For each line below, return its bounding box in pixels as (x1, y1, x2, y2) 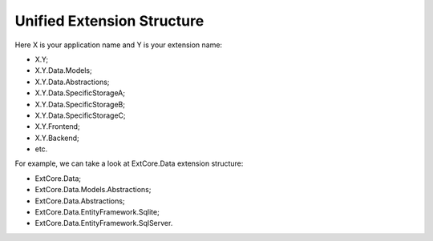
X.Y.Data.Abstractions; (34, 77, 110, 86)
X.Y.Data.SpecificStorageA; (34, 88, 126, 98)
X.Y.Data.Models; (34, 66, 92, 75)
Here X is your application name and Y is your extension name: (14, 40, 223, 50)
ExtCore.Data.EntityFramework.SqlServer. (34, 219, 173, 228)
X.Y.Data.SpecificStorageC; (34, 110, 126, 120)
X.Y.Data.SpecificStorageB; (34, 99, 126, 109)
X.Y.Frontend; (34, 122, 80, 131)
